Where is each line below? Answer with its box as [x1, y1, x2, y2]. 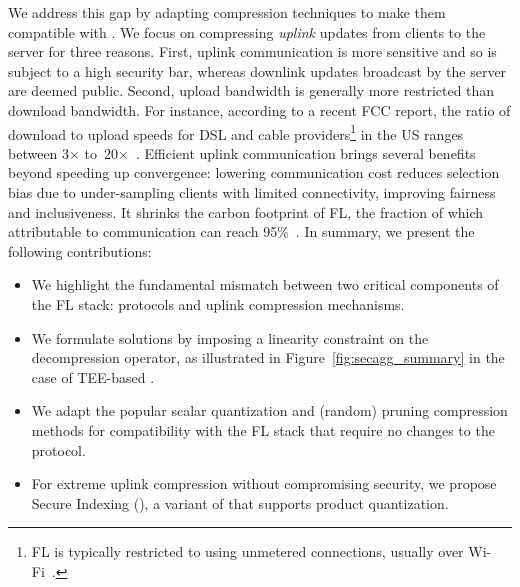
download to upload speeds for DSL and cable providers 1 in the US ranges [8, 120, 464, 144]
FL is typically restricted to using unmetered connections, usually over [31, 541, 464, 562]
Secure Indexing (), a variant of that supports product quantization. [31, 492, 449, 513]
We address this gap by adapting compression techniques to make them [8, 2, 446, 22]
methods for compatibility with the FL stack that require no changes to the [31, 419, 495, 440]
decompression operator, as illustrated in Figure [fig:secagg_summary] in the [31, 347, 505, 368]
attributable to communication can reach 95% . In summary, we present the [8, 221, 475, 242]
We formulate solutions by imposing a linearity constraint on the [31, 327, 429, 348]
